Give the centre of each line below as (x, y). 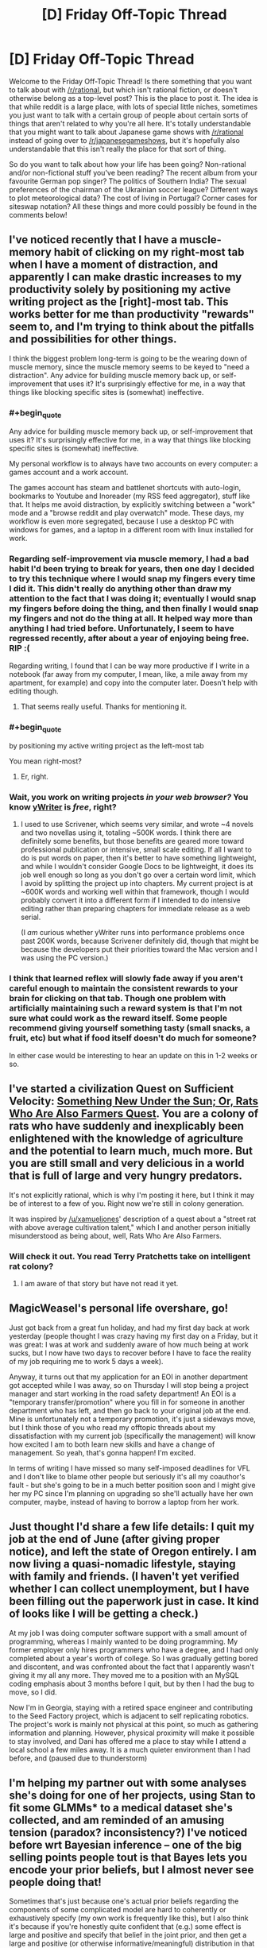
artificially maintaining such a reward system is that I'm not (126, 1008)
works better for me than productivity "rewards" (132, 314)
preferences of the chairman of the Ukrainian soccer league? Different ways (133, 189)
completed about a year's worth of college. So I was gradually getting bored (133, 1658)
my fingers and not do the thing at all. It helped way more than (131, 619)
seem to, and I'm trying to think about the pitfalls (132, 327)
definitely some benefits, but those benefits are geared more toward (132, 841)
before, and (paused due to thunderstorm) (78, 1758)
